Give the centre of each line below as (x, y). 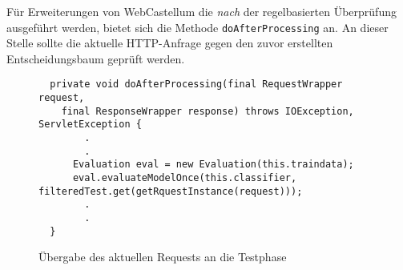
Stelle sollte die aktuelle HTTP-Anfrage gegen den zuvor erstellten (170, 43)
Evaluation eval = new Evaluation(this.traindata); (213, 165)
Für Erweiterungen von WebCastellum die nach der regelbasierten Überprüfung (201, 11)
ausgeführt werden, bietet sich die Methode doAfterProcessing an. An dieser (197, 27)
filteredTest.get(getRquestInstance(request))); (171, 191)
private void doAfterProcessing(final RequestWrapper (196, 85)
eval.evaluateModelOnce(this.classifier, (185, 178)
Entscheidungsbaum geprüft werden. (96, 58)
